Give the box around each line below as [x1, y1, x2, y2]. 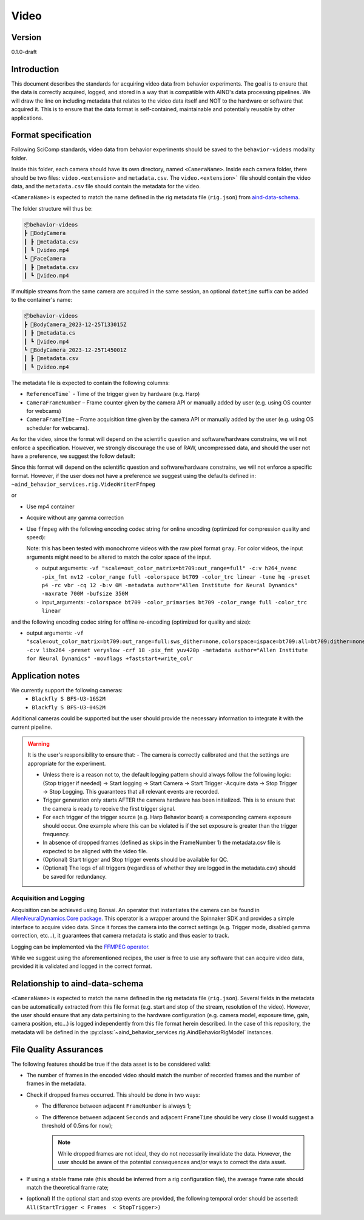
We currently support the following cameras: [11, 687, 123, 694]
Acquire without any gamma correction [26, 514, 124, 522]
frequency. [42, 830, 70, 837]
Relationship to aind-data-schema [11, 978, 144, 989]
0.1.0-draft [11, 49, 37, 56]
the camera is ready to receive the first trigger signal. [42, 805, 176, 812]
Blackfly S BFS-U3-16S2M [32, 695, 106, 703]
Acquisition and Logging [11, 893, 85, 902]
